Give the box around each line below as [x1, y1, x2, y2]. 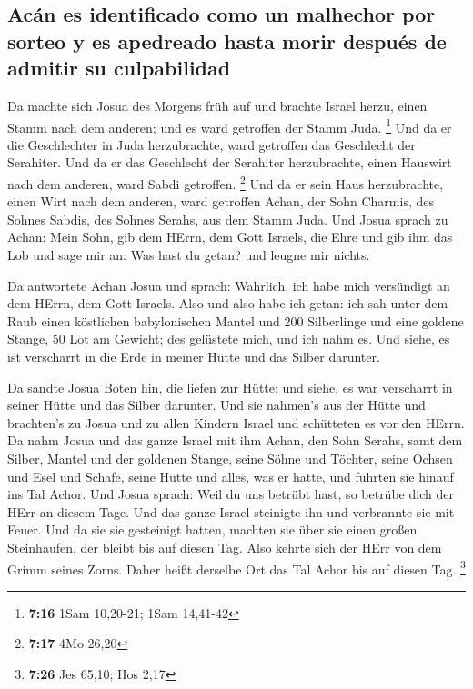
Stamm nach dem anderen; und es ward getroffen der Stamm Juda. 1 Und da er [7, 115, 452, 136]
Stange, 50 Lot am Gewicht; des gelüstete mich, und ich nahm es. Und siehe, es [7, 329, 450, 348]
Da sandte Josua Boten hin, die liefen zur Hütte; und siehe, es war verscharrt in [7, 377, 453, 396]
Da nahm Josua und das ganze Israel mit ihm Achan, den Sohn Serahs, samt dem [7, 431, 463, 450]
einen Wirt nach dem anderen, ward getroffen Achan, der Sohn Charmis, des [7, 192, 434, 211]
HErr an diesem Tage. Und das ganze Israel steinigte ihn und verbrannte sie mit [7, 502, 455, 521]
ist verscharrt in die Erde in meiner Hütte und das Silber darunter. [7, 347, 380, 366]
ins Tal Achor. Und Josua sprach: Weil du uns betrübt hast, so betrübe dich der [7, 484, 454, 504]
